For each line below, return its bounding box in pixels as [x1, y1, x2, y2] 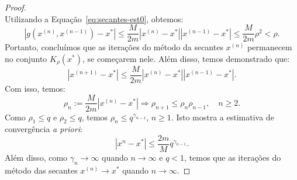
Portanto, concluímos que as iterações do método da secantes [5, 41, 223, 53]
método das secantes [5, 164, 78, 176]
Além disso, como [5, 151, 68, 164]
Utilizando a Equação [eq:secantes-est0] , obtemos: [5, 12, 184, 25]
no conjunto [5, 52, 47, 64]
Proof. [5, 1, 26, 13]
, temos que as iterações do [184, 151, 281, 164]
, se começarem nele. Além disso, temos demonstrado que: [82, 52, 290, 64]
